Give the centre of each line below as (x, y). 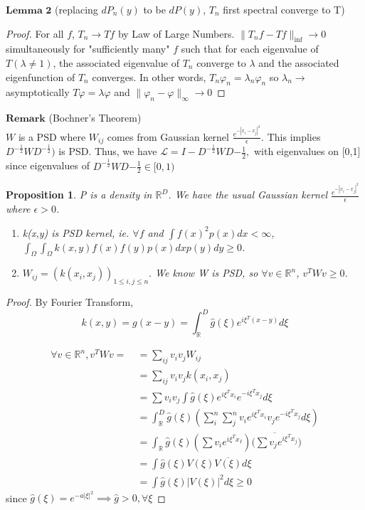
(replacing (76, 9)
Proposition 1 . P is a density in (79, 195)
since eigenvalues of (48, 165)
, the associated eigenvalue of (116, 62)
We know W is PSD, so (207, 273)
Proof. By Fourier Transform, (70, 302)
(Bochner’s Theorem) (95, 118)
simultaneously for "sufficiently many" (88, 49)
